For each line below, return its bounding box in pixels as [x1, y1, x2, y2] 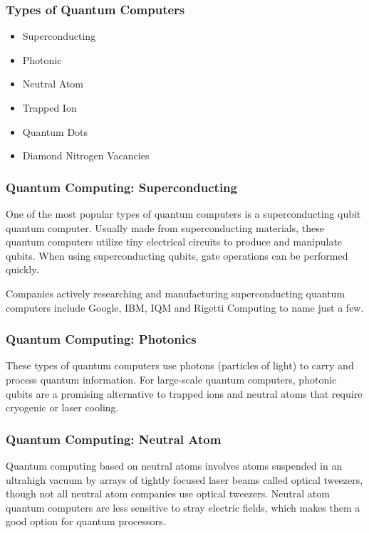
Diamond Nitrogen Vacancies [22, 148, 150, 163]
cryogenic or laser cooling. [6, 400, 119, 415]
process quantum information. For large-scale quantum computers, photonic [6, 371, 337, 386]
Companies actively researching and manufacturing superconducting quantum [6, 285, 345, 300]
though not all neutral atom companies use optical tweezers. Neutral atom [6, 486, 330, 501]
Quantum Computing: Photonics [6, 330, 197, 348]
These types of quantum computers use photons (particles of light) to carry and [6, 358, 354, 373]
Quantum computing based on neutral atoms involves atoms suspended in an [6, 458, 343, 473]
